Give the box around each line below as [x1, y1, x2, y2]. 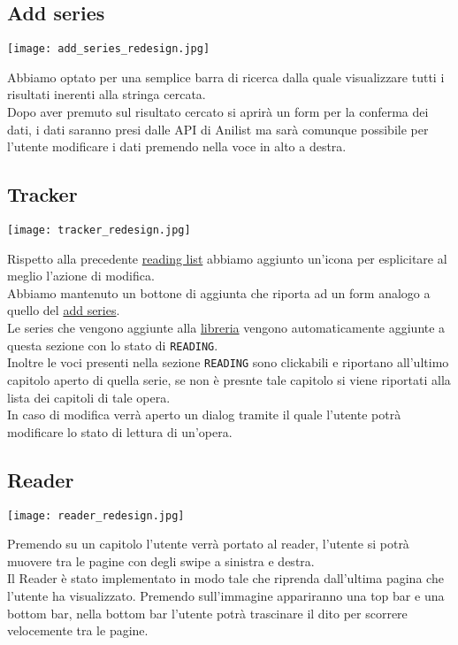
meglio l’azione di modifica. [7, 266, 155, 285]
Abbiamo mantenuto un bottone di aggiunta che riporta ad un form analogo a [7, 283, 431, 302]
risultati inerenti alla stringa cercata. [7, 85, 206, 104]
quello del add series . [7, 301, 120, 319]
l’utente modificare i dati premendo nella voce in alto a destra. [7, 137, 347, 156]
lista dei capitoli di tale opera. [7, 388, 171, 406]
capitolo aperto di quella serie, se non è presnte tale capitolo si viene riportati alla [7, 370, 451, 388]
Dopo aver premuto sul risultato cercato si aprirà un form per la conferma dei [7, 103, 429, 121]
